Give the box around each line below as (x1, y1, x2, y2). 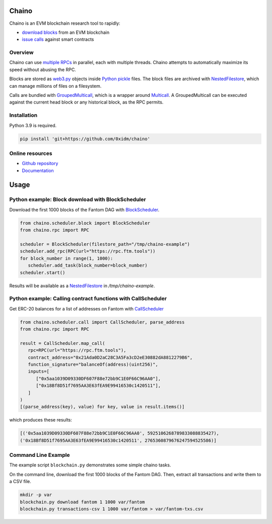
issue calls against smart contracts (22, 36, 94, 42)
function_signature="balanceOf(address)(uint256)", (28, 361, 158, 367)
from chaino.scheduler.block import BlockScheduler (20, 220, 151, 226)
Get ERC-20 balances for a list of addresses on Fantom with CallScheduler (9, 305, 164, 311)
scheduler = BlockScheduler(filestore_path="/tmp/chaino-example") (20, 241, 190, 247)
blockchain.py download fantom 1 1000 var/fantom (20, 499, 145, 505)
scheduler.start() (20, 270, 65, 275)
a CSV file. (9, 479, 31, 485)
